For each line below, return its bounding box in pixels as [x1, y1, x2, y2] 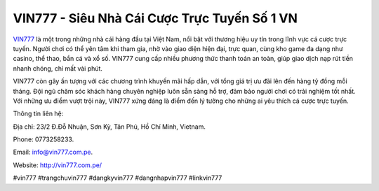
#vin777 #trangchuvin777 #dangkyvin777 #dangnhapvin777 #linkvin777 [13, 174, 222, 182]
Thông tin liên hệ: [13, 109, 64, 118]
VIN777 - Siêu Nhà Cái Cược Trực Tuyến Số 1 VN [13, 10, 298, 26]
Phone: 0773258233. [13, 135, 74, 143]
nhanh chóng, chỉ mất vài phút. [13, 64, 103, 73]
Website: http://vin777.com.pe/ [13, 161, 102, 169]
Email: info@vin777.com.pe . [13, 148, 93, 157]
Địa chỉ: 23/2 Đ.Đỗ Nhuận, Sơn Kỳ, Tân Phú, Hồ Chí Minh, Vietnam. [13, 122, 206, 131]
